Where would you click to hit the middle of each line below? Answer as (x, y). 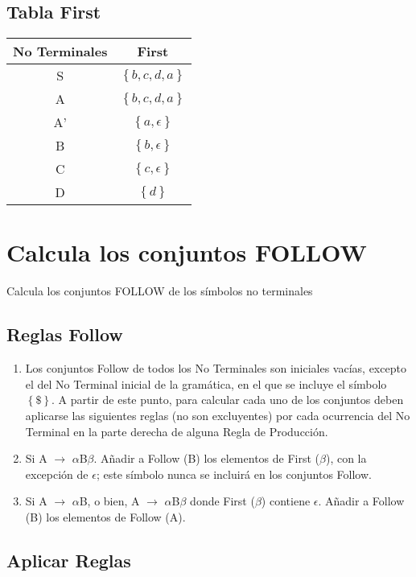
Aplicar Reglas (69, 560)
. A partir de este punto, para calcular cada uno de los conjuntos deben (228, 400)
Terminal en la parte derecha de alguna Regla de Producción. (177, 431)
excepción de (57, 474)
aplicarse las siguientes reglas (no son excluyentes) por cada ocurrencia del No (218, 415)
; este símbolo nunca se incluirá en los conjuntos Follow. (234, 474)
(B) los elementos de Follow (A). (105, 516)
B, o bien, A (109, 501)
